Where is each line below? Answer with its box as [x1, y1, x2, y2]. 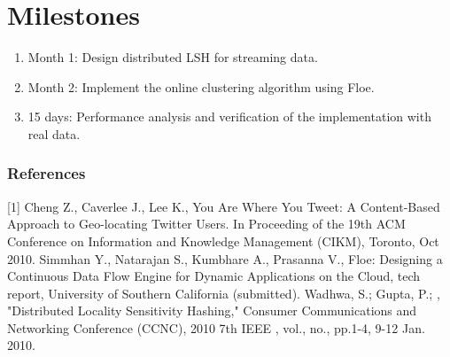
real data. [27, 124, 81, 143]
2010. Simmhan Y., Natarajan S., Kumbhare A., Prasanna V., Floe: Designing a [7, 249, 443, 268]
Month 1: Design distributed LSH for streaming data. [27, 48, 318, 66]
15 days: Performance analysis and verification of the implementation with [27, 107, 431, 126]
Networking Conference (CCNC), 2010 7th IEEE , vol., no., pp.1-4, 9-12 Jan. [7, 318, 425, 337]
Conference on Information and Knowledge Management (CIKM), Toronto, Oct [7, 231, 439, 250]
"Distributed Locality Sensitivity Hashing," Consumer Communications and [7, 301, 417, 320]
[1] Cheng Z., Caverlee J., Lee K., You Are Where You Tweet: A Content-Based [7, 197, 440, 215]
